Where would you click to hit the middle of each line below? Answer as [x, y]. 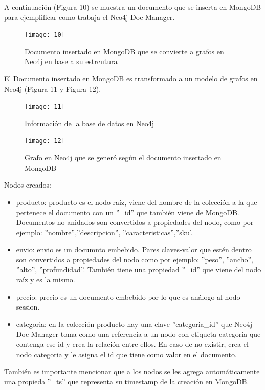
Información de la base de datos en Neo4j [89, 123]
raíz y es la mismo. [46, 280]
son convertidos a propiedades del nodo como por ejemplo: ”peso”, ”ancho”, [135, 259]
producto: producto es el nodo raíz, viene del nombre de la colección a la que [137, 202]
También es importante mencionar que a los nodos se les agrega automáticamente [132, 371]
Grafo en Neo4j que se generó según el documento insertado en [123, 158]
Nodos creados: [28, 185]
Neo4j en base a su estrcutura [71, 61]
